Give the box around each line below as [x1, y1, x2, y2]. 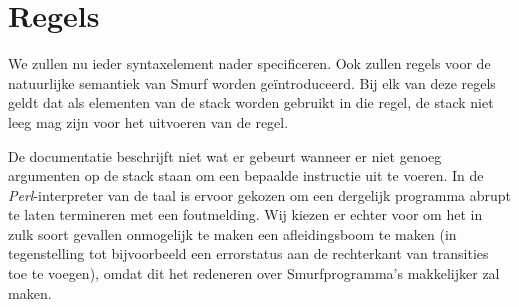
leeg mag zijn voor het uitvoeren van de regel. [8, 111, 289, 132]
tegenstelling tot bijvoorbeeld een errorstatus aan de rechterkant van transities [8, 243, 489, 264]
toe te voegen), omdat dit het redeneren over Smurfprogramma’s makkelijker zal [8, 263, 500, 284]
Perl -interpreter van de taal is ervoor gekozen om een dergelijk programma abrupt [8, 184, 512, 205]
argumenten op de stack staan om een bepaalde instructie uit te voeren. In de [8, 165, 484, 186]
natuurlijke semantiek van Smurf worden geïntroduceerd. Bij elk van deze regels [8, 72, 496, 93]
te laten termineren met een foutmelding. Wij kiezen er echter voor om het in [8, 204, 483, 225]
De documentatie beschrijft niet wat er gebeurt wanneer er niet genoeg [8, 145, 442, 166]
